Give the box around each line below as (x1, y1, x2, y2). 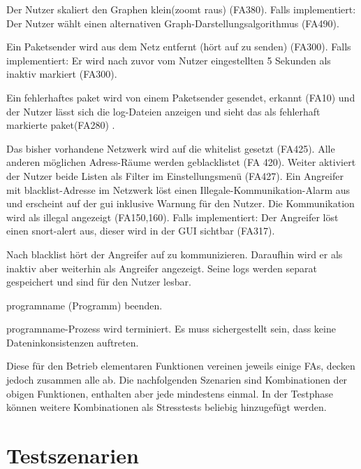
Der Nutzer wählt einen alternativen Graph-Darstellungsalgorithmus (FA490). (6, 15, 339, 30)
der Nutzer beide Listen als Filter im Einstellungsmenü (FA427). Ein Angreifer (6, 168, 344, 183)
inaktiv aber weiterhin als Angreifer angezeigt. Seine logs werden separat (6, 260, 317, 275)
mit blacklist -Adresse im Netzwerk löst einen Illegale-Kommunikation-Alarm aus (6, 182, 351, 197)
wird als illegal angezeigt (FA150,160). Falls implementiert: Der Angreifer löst (6, 209, 339, 224)
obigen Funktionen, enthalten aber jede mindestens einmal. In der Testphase (6, 386, 334, 400)
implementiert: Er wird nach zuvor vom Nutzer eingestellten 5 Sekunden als (6, 52, 331, 67)
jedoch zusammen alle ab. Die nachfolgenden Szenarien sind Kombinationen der (6, 372, 348, 387)
